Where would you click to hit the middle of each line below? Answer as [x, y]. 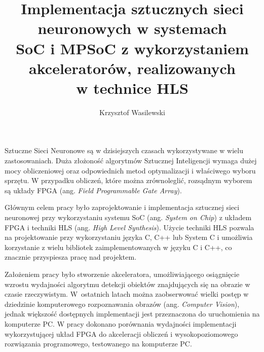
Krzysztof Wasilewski [132, 112]
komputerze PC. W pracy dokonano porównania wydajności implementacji [121, 323]
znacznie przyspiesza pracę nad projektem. [71, 257]
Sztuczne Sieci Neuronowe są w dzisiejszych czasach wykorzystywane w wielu [124, 150]
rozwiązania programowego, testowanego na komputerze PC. [98, 344]
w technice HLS [132, 87]
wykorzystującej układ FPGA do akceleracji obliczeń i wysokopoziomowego [121, 333]
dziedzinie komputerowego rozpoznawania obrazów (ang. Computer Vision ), [122, 304]
